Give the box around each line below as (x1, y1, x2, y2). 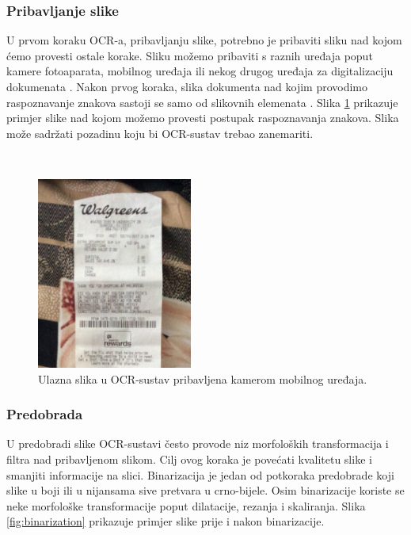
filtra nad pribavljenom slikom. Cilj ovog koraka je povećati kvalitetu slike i (6, 451, 372, 468)
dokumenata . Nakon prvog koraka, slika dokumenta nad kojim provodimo (6, 78, 368, 94)
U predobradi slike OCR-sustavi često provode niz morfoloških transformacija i (6, 435, 389, 452)
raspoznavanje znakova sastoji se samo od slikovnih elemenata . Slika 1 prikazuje (6, 94, 398, 110)
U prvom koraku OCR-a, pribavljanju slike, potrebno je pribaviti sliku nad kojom (6, 32, 402, 48)
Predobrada (6, 404, 83, 424)
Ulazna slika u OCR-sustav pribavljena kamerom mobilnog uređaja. (38, 370, 367, 387)
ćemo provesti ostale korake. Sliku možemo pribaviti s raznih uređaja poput (6, 47, 373, 63)
